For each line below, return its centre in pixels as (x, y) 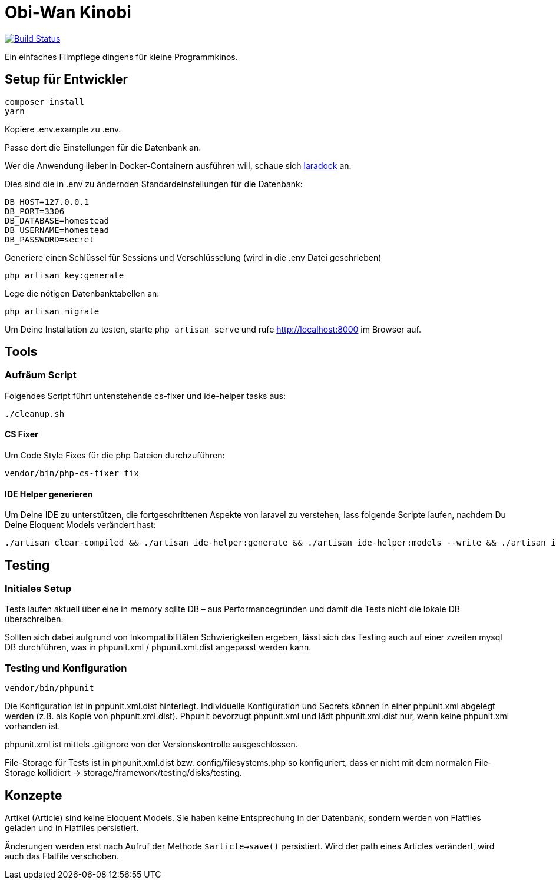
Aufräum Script (41, 375)
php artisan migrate (52, 311)
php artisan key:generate (64, 275)
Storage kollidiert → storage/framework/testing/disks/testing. (123, 773)
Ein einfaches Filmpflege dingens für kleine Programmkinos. (121, 57)
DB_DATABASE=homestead (57, 220)
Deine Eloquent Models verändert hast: (80, 525)
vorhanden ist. (33, 726)
